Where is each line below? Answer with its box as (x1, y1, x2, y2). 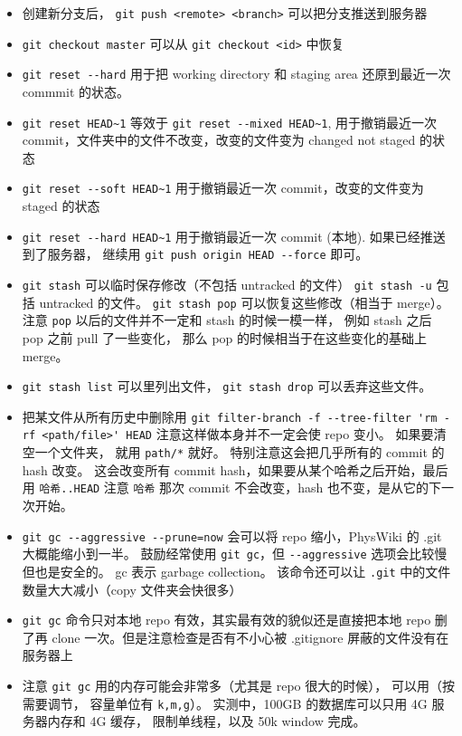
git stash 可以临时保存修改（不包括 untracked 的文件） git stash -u (22, 274, 432, 293)
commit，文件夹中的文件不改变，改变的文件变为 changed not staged (22, 130, 416, 149)
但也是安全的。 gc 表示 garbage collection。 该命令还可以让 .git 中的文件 (22, 561, 451, 580)
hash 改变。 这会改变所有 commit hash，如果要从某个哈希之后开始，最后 (22, 460, 448, 479)
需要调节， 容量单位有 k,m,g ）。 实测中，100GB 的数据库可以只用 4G (22, 693, 428, 712)
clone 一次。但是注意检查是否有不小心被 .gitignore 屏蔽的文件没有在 (52, 627, 449, 646)
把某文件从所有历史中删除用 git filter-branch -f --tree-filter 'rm (22, 406, 438, 425)
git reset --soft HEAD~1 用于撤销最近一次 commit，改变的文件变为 (22, 178, 424, 197)
